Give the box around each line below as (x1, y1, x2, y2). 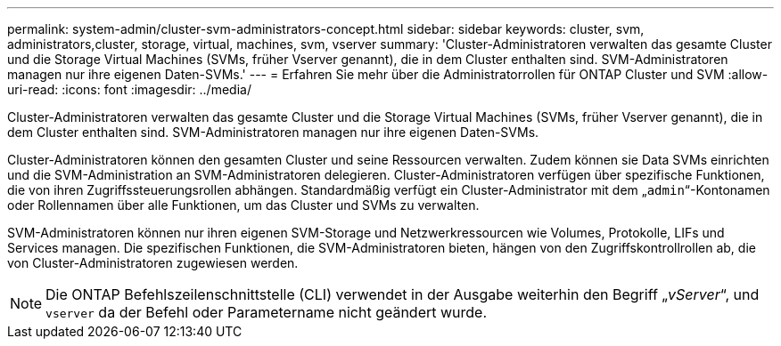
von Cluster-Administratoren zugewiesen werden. (7, 255, 299, 270)
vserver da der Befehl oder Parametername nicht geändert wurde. (45, 303, 488, 321)
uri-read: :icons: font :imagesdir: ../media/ (7, 82, 251, 97)
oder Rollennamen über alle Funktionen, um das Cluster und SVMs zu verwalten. (7, 197, 480, 213)
